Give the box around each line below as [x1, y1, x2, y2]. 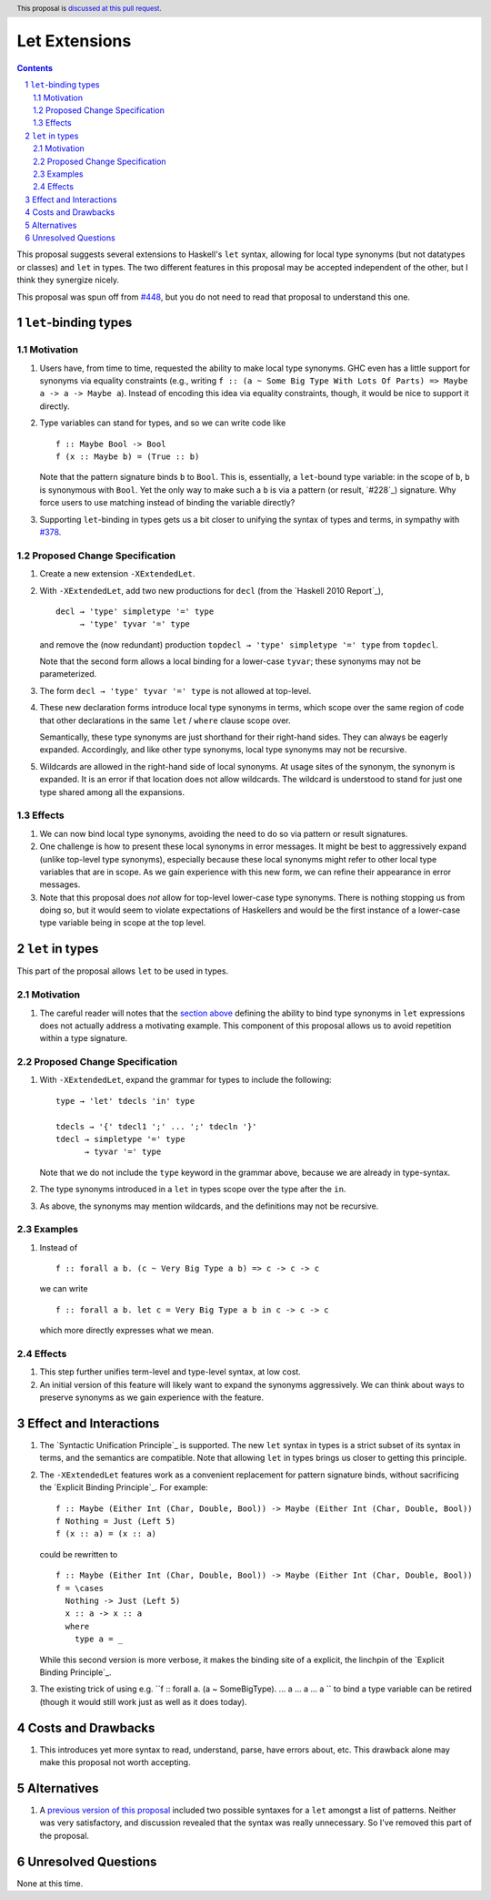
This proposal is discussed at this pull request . [16, 4, 163, 13]
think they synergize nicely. [16, 274, 120, 286]
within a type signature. [39, 1033, 128, 1044]
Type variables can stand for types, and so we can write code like [39, 417, 286, 428]
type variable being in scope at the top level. [39, 917, 206, 928]
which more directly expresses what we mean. [39, 1325, 214, 1336]
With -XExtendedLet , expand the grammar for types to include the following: [39, 1075, 332, 1086]
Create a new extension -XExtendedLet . [39, 568, 195, 579]
